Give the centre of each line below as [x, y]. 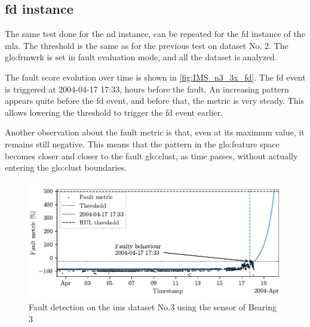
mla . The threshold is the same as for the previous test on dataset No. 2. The [147, 45]
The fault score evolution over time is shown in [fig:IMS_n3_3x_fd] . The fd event [155, 77]
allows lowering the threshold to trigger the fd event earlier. [114, 112]
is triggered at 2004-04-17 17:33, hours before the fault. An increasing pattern [147, 89]
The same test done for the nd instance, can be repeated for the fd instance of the [155, 34]
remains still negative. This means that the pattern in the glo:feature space [142, 144]
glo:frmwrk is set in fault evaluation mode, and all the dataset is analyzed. [141, 57]
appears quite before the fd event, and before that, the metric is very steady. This [155, 101]
